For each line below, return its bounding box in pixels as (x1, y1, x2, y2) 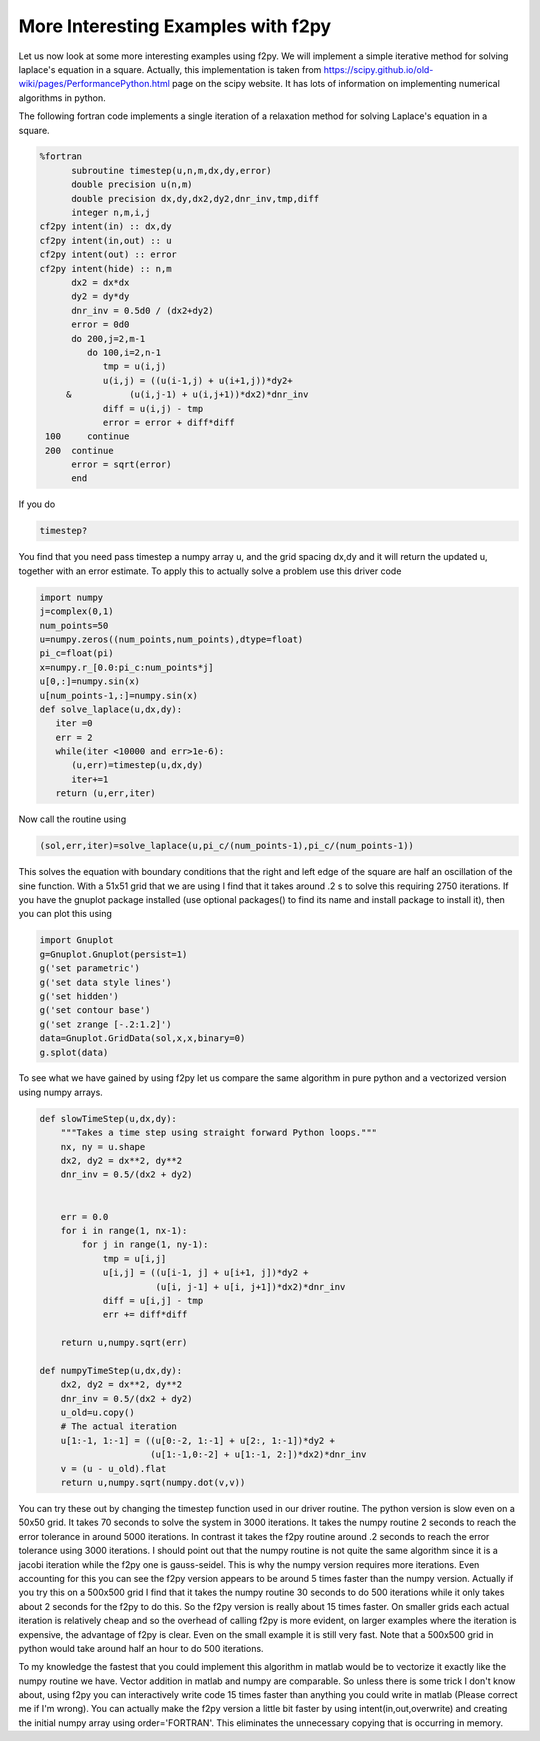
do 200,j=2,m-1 (71, 333, 146, 344)
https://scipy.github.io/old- (323, 63, 434, 75)
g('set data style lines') (39, 976, 172, 988)
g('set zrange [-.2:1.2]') (39, 1018, 172, 1030)
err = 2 (55, 731, 93, 743)
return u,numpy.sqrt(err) (60, 1337, 188, 1349)
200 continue (45, 445, 114, 456)
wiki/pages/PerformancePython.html (18, 78, 170, 90)
